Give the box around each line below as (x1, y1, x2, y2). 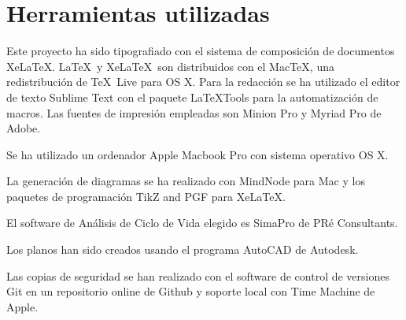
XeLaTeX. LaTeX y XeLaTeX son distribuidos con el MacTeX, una (6, 58, 334, 74)
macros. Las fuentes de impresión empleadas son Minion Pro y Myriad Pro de (6, 104, 382, 121)
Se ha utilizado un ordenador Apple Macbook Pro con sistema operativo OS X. (6, 146, 389, 162)
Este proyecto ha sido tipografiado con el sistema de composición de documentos (6, 43, 395, 59)
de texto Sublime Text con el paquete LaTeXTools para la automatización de (6, 88, 378, 105)
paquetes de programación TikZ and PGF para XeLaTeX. (6, 188, 286, 204)
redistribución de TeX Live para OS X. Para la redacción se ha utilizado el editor (6, 73, 400, 90)
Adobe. (6, 120, 41, 136)
